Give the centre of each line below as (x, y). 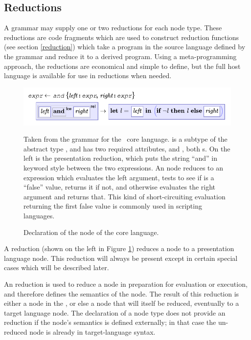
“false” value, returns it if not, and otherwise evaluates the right (120, 187)
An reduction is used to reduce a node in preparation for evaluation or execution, (126, 284)
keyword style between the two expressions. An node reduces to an (124, 167)
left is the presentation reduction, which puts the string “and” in (120, 158)
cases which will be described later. (57, 267)
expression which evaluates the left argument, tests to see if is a (119, 177)
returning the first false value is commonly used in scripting (113, 206)
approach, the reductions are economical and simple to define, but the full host (122, 66)
